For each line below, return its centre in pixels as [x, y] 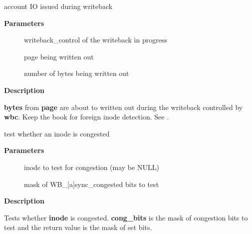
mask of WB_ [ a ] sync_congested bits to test [92, 184]
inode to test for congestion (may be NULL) [92, 167]
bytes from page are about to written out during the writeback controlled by [124, 107]
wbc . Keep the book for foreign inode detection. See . [87, 117]
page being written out [59, 56]
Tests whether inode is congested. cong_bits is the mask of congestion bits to [126, 217]
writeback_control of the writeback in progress [96, 40]
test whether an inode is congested [57, 133]
